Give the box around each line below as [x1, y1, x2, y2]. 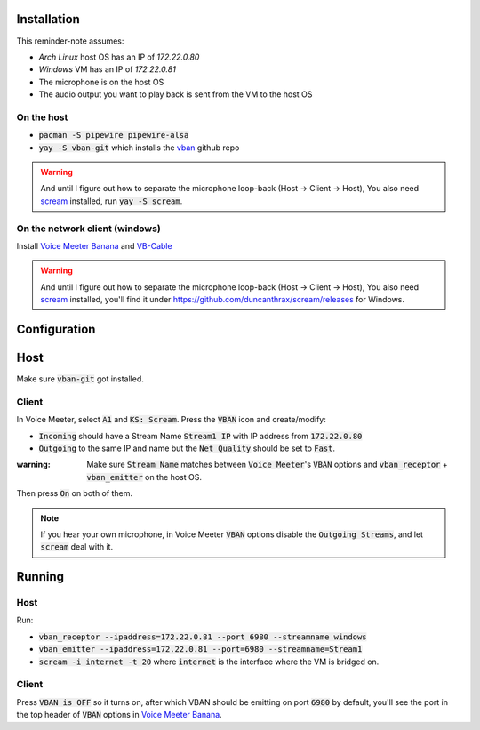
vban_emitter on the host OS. [86, 471, 202, 482]
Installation [16, 12, 80, 27]
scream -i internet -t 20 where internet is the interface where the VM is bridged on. [38, 656, 380, 667]
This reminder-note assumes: [16, 36, 124, 46]
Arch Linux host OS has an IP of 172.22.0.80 [38, 52, 200, 62]
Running [16, 569, 65, 584]
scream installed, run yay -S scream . [40, 196, 183, 206]
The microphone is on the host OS [38, 76, 164, 87]
